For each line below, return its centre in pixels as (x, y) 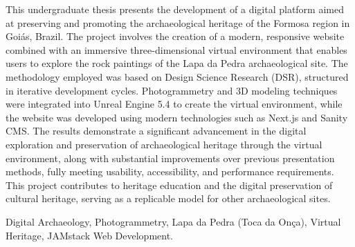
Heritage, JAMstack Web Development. (89, 235)
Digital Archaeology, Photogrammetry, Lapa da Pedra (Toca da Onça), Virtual (173, 221)
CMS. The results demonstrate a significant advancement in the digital (156, 131)
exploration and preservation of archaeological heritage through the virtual (164, 144)
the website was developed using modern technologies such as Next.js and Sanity (177, 117)
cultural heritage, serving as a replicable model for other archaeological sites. (168, 198)
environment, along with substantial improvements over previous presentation (170, 158)
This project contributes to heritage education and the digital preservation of (169, 185)
